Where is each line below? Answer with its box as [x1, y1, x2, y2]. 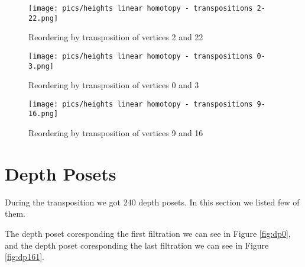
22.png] [28, 14, 59, 22]
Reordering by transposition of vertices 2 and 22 [28, 31, 203, 43]
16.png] [28, 110, 59, 118]
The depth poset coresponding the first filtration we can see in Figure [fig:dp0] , [5, 227, 291, 240]
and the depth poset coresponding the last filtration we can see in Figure [5, 239, 269, 251]
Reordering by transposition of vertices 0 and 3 [28, 79, 199, 91]
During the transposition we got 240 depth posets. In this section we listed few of [5, 195, 300, 208]
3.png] [28, 62, 54, 70]
